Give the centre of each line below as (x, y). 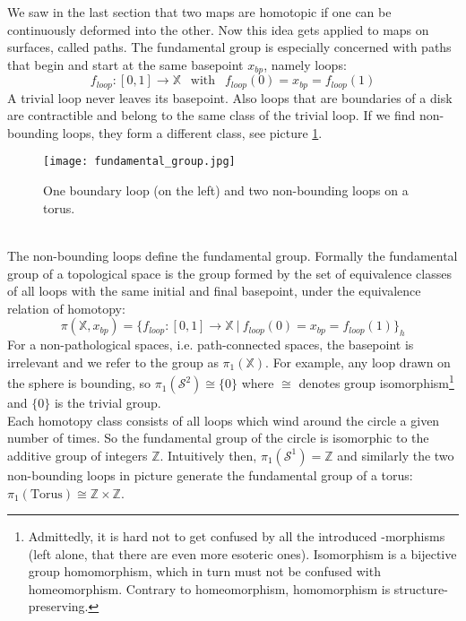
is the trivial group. (108, 403)
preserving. (58, 606)
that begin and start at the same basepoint (125, 64)
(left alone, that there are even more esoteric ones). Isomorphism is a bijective (242, 553)
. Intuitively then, (208, 455)
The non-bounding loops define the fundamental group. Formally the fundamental (233, 255)
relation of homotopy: (66, 308)
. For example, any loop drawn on (358, 362)
